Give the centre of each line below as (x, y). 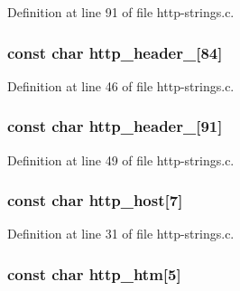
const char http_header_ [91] (115, 126)
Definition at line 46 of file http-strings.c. (121, 85)
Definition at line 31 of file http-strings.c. (121, 234)
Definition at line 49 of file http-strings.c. (121, 160)
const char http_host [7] (95, 200)
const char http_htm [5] (94, 273)
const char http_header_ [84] (115, 52)
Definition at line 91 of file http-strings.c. (121, 12)
